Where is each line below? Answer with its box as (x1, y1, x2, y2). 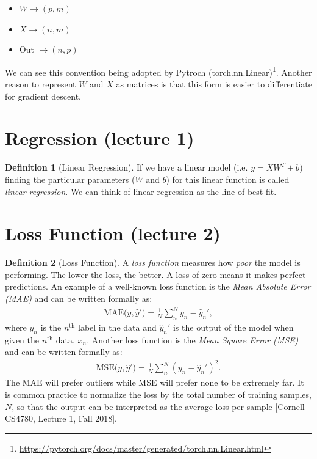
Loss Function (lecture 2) (5, 221, 221, 246)
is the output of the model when (173, 320, 294, 333)
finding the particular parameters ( (5, 172, 135, 185)
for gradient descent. (5, 89, 81, 102)
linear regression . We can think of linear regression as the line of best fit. (5, 185, 277, 197)
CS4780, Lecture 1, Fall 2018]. (5, 412, 117, 425)
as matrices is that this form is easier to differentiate (116, 78, 312, 90)
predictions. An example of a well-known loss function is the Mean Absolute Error (5, 280, 311, 293)
